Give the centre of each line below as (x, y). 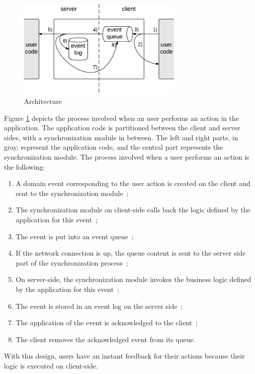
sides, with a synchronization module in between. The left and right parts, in (121, 137)
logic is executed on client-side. (51, 365)
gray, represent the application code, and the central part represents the (114, 147)
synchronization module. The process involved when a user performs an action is (127, 156)
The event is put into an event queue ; (75, 236)
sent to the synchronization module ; (72, 193)
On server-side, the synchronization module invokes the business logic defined (133, 279)
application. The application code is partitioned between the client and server (122, 128)
